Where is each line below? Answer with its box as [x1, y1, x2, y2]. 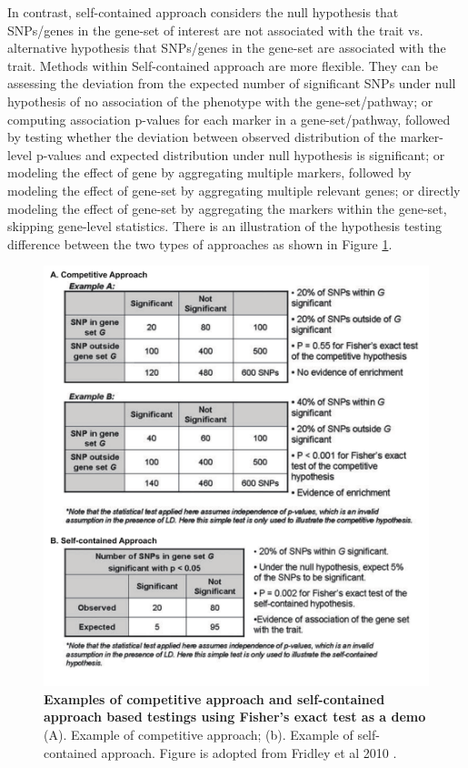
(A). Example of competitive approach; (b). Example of [44, 724, 353, 743]
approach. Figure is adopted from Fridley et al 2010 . [101, 743, 397, 762]
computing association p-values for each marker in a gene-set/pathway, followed [7, 109, 451, 128]
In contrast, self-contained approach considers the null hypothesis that [7, 3, 399, 21]
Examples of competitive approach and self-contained [44, 689, 385, 708]
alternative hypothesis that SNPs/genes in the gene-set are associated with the [7, 38, 446, 57]
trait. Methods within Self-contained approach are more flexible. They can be [7, 56, 438, 75]
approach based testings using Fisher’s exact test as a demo [44, 707, 426, 726]
